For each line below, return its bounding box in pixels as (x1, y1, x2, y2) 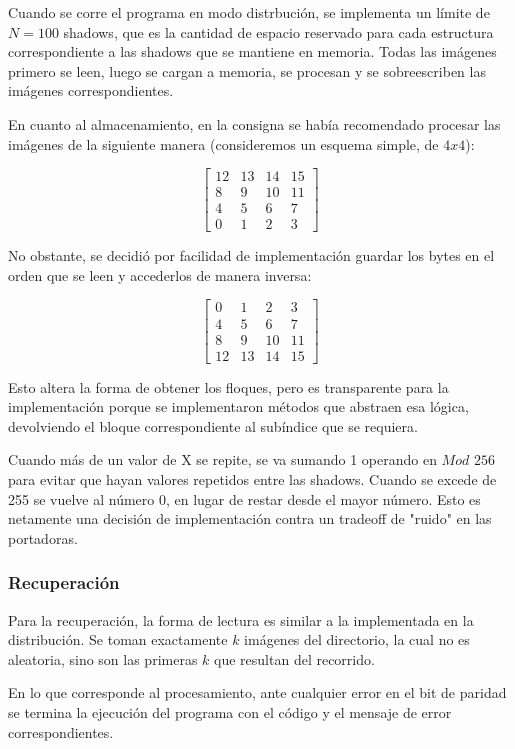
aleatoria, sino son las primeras (8, 648, 198, 669)
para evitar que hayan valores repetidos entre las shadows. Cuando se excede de (8, 468, 497, 489)
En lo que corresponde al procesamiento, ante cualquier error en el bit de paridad (8, 682, 507, 703)
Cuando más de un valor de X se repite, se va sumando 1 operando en (8, 449, 437, 470)
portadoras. (8, 527, 78, 548)
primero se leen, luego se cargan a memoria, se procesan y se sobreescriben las (8, 60, 486, 81)
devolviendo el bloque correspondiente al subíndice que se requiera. (8, 415, 418, 436)
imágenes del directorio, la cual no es (244, 629, 470, 650)
